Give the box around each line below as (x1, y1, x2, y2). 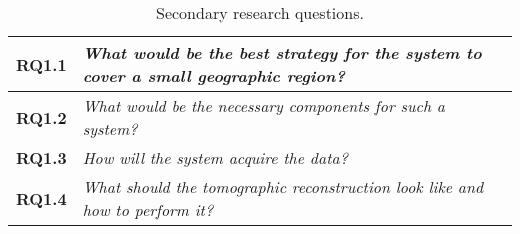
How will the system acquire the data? (82, 146, 348, 169)
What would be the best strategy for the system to (82, 41, 482, 64)
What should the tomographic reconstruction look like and (82, 175, 484, 198)
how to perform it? (82, 198, 214, 221)
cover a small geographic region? (82, 64, 345, 87)
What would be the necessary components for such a (82, 94, 445, 117)
